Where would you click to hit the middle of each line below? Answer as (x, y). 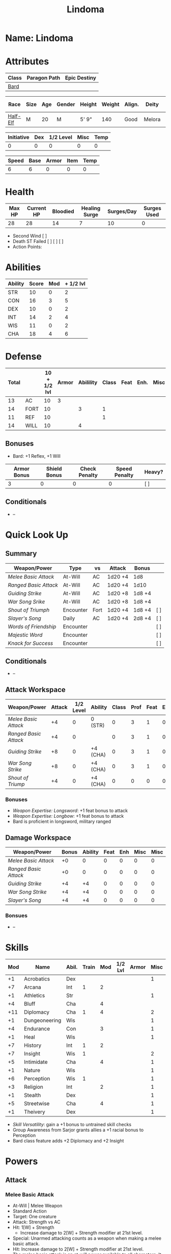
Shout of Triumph (29, 610)
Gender (66, 104)
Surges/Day (122, 212)
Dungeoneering (42, 1020)
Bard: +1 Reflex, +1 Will (37, 456)
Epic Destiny (81, 78)
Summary (21, 554)
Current (37, 208)
